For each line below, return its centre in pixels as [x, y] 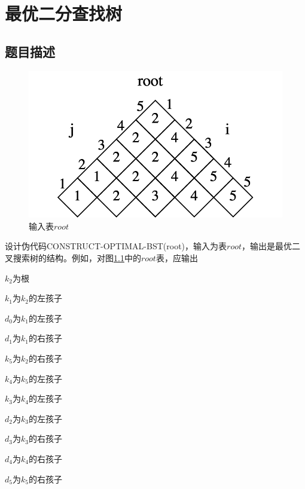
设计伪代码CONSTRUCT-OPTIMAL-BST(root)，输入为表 [116, 246]
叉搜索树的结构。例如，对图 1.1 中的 [73, 257]
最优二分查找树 [64, 13]
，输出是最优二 [271, 246]
